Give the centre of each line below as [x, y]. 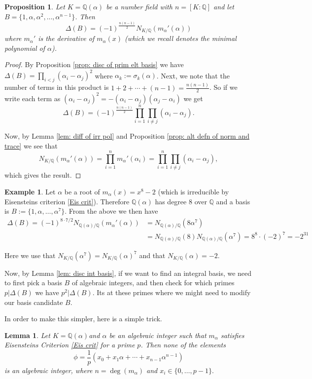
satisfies [232, 335]
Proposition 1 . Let [35, 6]
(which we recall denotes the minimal [181, 38]
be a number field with [139, 6]
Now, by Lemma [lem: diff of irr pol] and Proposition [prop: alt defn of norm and [127, 136]
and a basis [233, 201]
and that [152, 255]
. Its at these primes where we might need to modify [172, 292]
